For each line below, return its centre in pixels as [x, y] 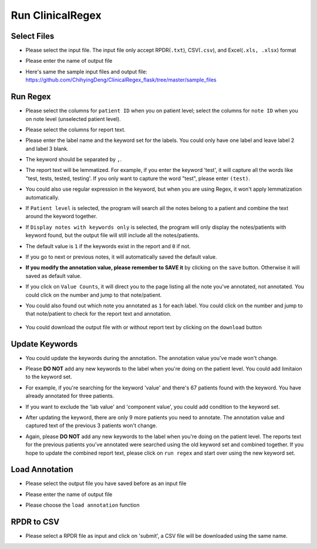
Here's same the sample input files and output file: [87, 72]
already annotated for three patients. [70, 396]
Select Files [33, 36]
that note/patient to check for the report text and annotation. [98, 314]
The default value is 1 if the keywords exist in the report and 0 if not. [108, 246]
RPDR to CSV [35, 522]
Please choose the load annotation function [83, 505]
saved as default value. [53, 276]
